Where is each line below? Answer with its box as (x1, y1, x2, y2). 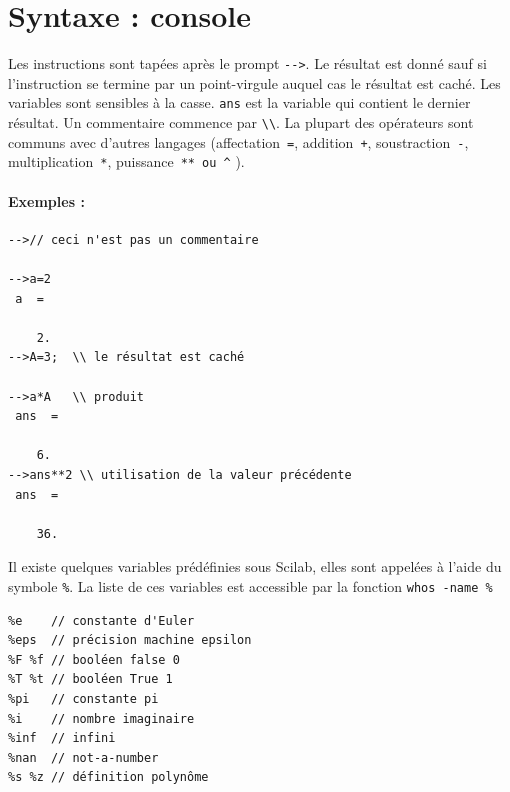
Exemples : (8, 190, 85, 211)
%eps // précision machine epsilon (8, 633, 252, 648)
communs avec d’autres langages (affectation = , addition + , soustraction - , (8, 131, 469, 152)
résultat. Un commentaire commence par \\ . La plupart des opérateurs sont (8, 112, 474, 133)
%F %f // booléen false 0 (8, 652, 180, 667)
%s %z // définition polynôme (8, 770, 209, 785)
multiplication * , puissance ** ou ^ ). (8, 151, 245, 172)
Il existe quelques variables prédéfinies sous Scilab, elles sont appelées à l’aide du (8, 556, 502, 577)
